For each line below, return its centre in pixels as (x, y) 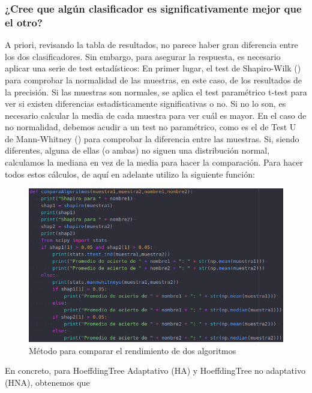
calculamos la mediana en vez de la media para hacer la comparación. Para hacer (154, 162)
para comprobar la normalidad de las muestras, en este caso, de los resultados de (154, 79)
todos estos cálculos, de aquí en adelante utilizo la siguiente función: (130, 174)
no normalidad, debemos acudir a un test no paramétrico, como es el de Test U (151, 127)
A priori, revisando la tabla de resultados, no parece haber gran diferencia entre (151, 45)
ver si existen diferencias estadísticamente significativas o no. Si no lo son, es (145, 103)
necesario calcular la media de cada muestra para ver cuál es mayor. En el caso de (156, 115)
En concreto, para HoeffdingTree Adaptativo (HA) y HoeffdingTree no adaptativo (155, 370)
